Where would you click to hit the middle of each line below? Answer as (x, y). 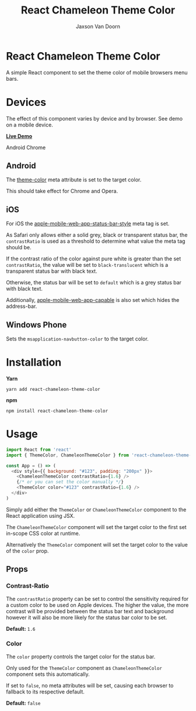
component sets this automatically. (48, 674)
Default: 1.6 (21, 628)
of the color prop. (27, 551)
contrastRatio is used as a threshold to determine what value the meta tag (96, 241)
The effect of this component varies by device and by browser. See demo (94, 118)
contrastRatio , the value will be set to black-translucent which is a (87, 265)
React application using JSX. (41, 516)
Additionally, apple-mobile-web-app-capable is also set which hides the (93, 300)
